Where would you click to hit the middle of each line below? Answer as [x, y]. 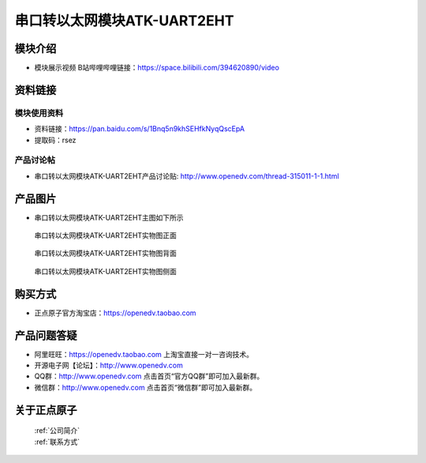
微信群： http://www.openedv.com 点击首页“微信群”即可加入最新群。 [145, 387]
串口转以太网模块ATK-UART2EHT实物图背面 [106, 254]
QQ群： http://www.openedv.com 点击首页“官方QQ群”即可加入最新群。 [149, 376]
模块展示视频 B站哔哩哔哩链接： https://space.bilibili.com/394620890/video [157, 68]
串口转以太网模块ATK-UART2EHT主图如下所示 [109, 217]
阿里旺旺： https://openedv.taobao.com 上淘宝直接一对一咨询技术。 [144, 354]
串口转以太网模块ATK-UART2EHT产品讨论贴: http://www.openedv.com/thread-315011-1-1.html [187, 176]
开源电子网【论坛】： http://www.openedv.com [108, 365]
